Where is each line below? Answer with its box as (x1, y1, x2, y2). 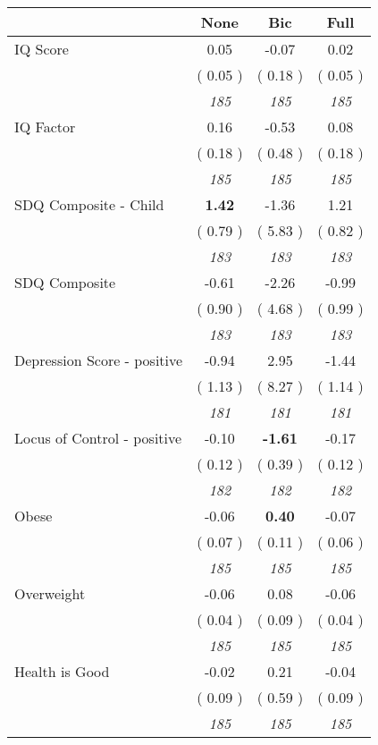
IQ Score (14, 38, 69, 59)
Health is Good (14, 661, 110, 682)
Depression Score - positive (14, 350, 183, 370)
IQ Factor (14, 116, 76, 137)
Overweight (14, 583, 86, 604)
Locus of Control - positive (14, 428, 182, 448)
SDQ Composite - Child (14, 194, 164, 215)
